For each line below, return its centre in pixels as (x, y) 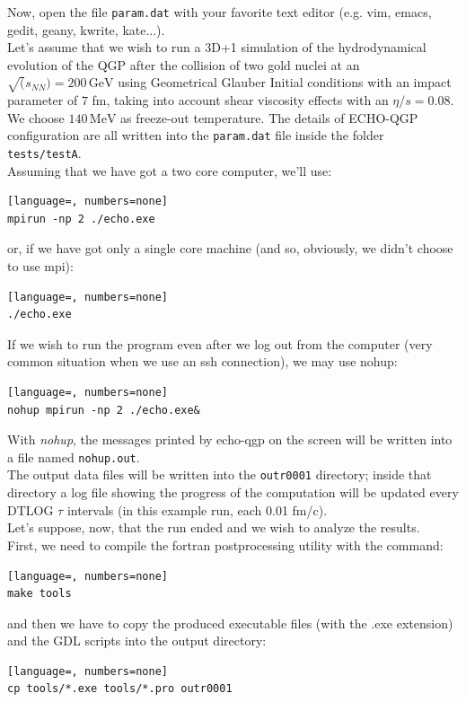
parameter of (43, 100)
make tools (40, 594)
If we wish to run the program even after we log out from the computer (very (220, 343)
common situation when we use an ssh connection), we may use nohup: (202, 361)
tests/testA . (44, 153)
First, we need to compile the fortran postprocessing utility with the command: (225, 544)
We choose (36, 117)
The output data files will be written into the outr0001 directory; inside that (220, 474)
